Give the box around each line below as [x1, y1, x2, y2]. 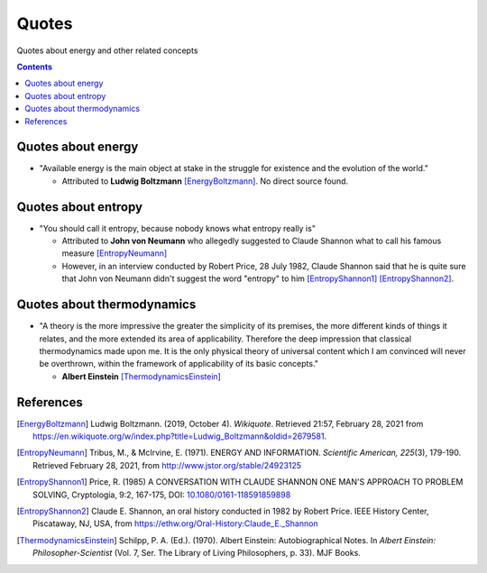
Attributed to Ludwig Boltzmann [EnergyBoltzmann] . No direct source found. [61, 176, 349, 186]
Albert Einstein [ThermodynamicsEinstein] [61, 370, 221, 382]
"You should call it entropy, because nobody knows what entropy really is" [39, 223, 316, 233]
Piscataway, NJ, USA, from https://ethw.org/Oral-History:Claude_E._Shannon [32, 518, 319, 529]
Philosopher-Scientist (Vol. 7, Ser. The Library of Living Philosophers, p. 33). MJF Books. [32, 548, 361, 559]
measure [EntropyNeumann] [61, 248, 168, 259]
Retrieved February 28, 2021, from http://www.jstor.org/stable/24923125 [32, 459, 302, 470]
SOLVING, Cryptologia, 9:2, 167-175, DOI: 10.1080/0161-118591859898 [32, 489, 291, 500]
